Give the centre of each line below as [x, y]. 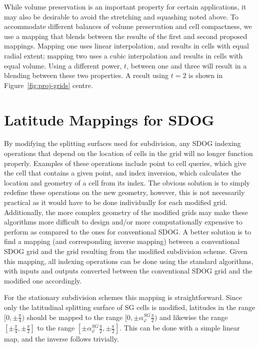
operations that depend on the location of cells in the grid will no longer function [128, 153]
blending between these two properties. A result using [86, 75]
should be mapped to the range [75, 317]
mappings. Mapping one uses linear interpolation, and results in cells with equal [126, 46]
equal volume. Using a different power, [63, 65]
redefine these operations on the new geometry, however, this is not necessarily [124, 192]
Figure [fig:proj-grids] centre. [48, 85]
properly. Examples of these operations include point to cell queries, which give [125, 163]
